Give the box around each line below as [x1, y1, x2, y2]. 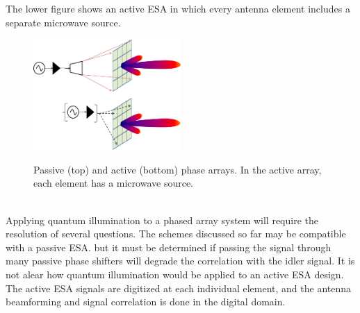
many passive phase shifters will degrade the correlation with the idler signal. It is [6, 253, 355, 268]
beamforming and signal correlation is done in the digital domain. [6, 294, 286, 309]
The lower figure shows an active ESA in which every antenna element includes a [6, 1, 350, 15]
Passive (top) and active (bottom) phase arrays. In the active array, [33, 162, 322, 176]
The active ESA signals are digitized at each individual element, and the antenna [6, 280, 351, 295]
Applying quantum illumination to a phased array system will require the [6, 212, 318, 227]
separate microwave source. [6, 15, 121, 29]
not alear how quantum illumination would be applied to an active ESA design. [6, 267, 344, 281]
